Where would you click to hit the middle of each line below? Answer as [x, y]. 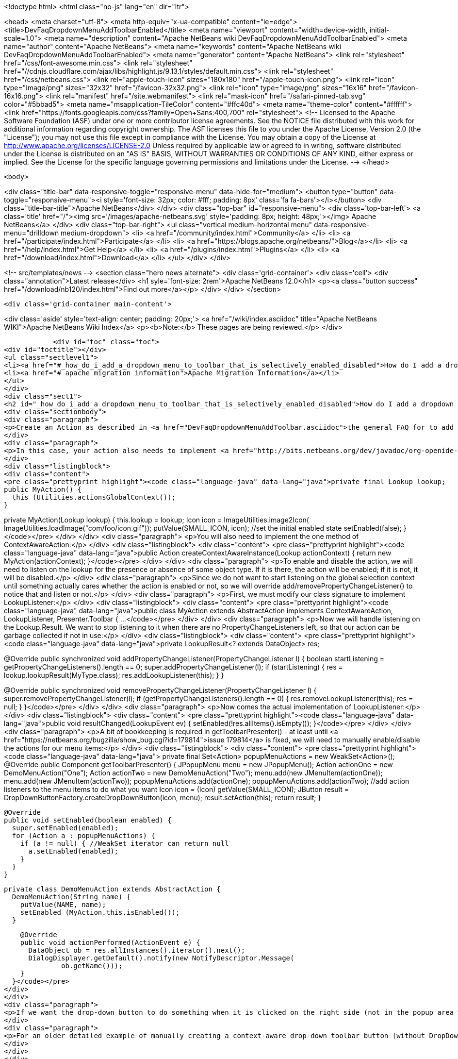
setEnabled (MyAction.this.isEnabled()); [100, 912]
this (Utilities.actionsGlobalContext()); [94, 497]
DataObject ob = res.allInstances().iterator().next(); [137, 950]
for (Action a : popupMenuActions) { [83, 836]
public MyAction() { [43, 489]
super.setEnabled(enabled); [65, 828]
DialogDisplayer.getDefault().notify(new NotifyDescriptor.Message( [161, 958]
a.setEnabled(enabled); [74, 851]
